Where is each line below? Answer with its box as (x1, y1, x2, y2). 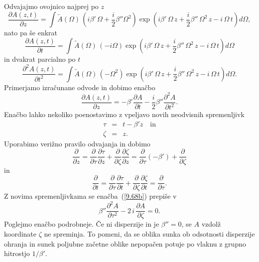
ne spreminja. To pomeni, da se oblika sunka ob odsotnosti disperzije (44, 228, 255, 239)
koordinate (4, 228, 37, 239)
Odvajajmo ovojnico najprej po (4, 1, 99, 11)
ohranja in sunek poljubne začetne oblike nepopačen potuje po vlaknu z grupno (4, 238, 246, 249)
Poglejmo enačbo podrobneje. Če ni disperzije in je (4, 219, 159, 229)
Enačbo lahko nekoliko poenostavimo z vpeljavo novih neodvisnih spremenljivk (4, 109, 245, 120)
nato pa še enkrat (4, 27, 58, 38)
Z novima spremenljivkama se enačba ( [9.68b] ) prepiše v (4, 191, 177, 201)
